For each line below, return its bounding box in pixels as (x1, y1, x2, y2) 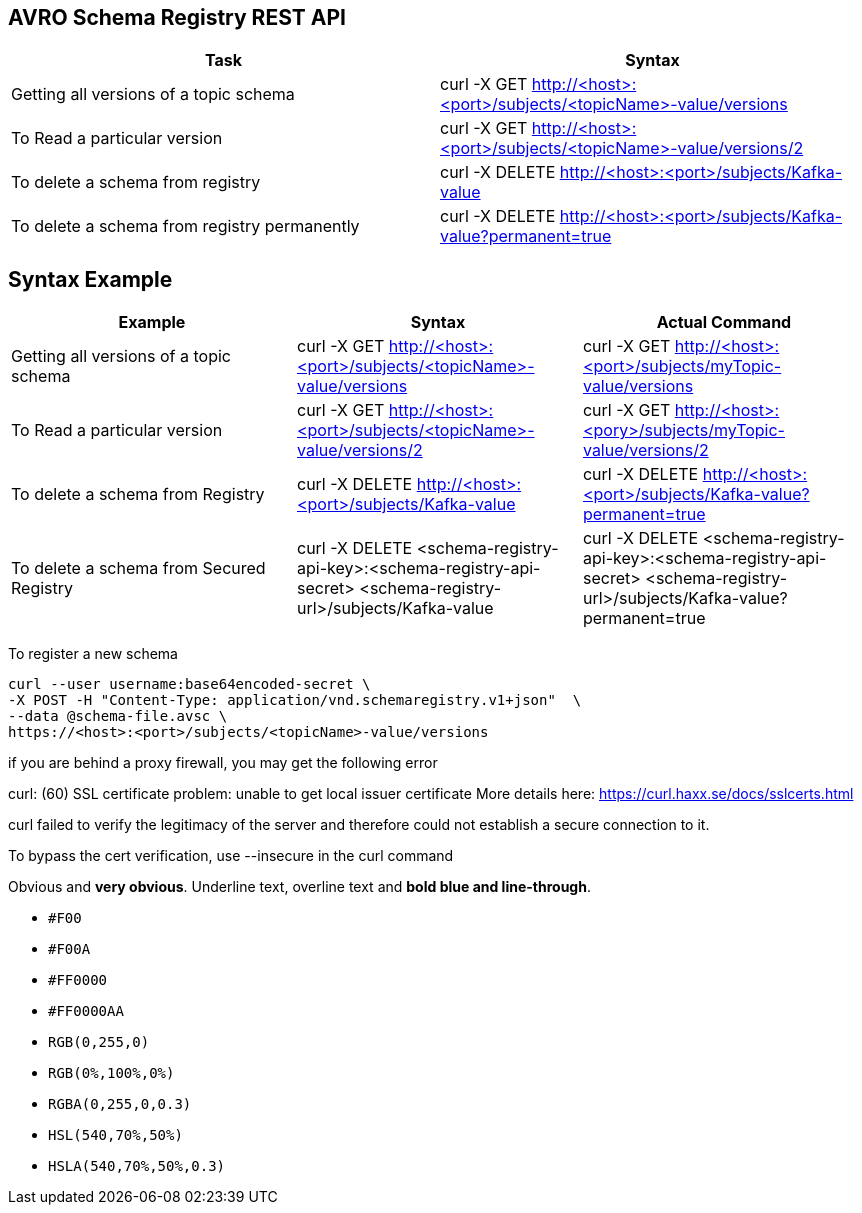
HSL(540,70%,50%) (48, 1127, 183, 1144)
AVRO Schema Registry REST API (8, 5, 346, 30)
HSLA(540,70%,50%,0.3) (48, 1158, 226, 1175)
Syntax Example (8, 266, 173, 292)
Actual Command (656, 312, 792, 333)
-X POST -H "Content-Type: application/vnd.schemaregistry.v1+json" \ (8, 692, 582, 709)
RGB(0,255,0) (48, 1034, 150, 1051)
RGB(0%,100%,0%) (48, 1065, 175, 1082)
